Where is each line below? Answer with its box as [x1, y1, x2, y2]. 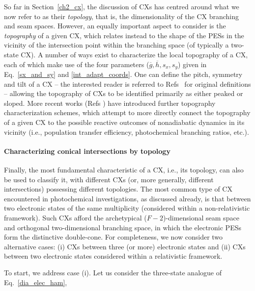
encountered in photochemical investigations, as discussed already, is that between [4, 193, 251, 203]
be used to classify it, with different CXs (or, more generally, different [4, 174, 214, 184]
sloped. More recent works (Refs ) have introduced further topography [4, 97, 216, 108]
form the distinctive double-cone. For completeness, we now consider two [4, 232, 223, 242]
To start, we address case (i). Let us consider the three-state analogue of [4, 267, 222, 277]
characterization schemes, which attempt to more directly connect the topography [4, 107, 251, 118]
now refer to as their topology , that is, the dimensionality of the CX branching [4, 11, 239, 21]
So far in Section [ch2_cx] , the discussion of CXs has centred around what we [4, 1, 239, 11]
